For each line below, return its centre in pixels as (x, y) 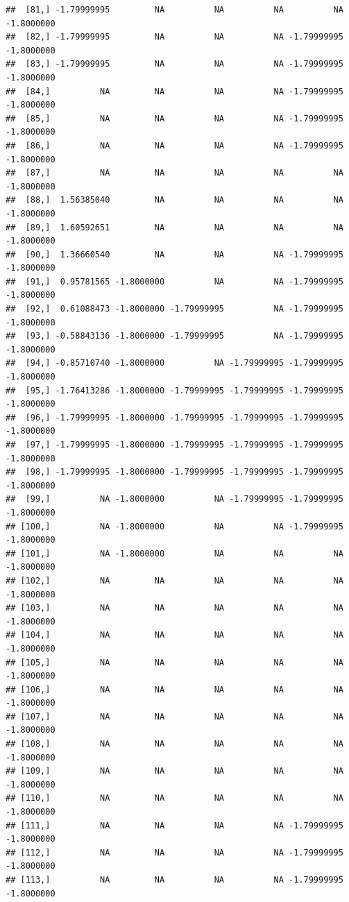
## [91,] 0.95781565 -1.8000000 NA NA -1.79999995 (174, 281)
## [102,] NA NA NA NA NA (174, 580)
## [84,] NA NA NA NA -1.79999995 (174, 91)
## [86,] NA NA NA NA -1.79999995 (174, 145)
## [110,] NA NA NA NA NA (174, 798)
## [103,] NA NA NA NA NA (174, 608)
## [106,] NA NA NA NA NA (174, 689)
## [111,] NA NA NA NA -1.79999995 (174, 825)
